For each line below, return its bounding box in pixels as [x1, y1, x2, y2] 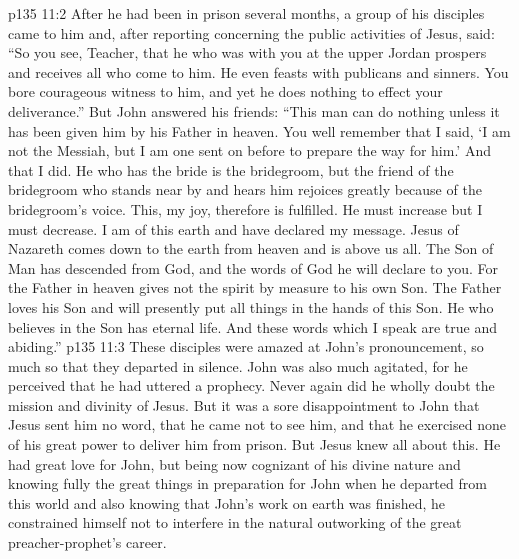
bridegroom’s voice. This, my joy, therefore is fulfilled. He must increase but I [8, 198, 483, 219]
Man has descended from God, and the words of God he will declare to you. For [8, 257, 499, 278]
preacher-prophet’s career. [8, 532, 167, 553]
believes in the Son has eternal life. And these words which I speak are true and [8, 316, 497, 337]
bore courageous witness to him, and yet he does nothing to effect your [8, 81, 443, 102]
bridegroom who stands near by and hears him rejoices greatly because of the [8, 179, 482, 200]
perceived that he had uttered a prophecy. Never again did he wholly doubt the [8, 375, 495, 396]
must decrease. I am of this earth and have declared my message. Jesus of [8, 218, 459, 239]
